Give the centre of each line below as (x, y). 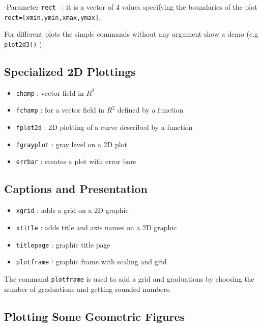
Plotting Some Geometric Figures (95, 316)
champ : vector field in (50, 92)
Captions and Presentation (76, 189)
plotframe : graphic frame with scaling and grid (91, 262)
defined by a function (150, 110)
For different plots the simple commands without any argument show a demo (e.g (131, 34)
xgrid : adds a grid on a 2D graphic (72, 210)
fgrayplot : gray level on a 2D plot (72, 144)
